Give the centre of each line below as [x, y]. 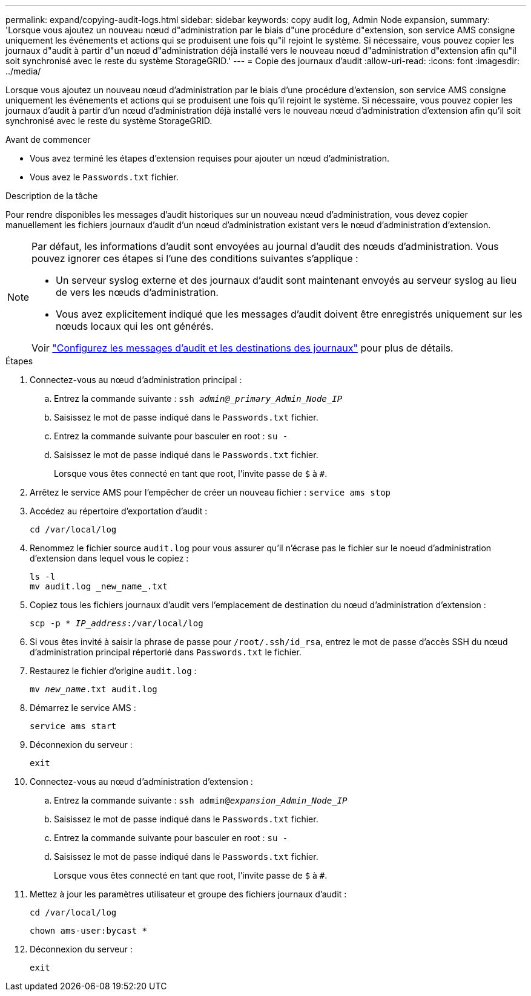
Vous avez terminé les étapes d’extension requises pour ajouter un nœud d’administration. [209, 158]
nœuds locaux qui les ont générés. [135, 326]
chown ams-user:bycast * [88, 931]
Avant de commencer [48, 139]
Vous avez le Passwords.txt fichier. [104, 177]
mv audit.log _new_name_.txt [99, 586]
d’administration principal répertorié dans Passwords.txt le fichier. [166, 652]
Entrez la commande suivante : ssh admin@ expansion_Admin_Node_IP [201, 800]
